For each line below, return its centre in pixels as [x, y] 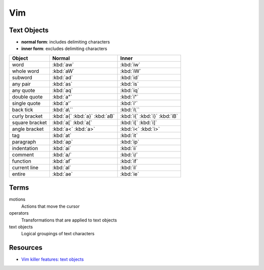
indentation [25, 148]
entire [19, 174]
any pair [22, 84]
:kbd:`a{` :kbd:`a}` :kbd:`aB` [83, 116]
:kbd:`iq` [130, 90]
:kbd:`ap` [63, 142]
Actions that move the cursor [51, 206]
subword [22, 77]
